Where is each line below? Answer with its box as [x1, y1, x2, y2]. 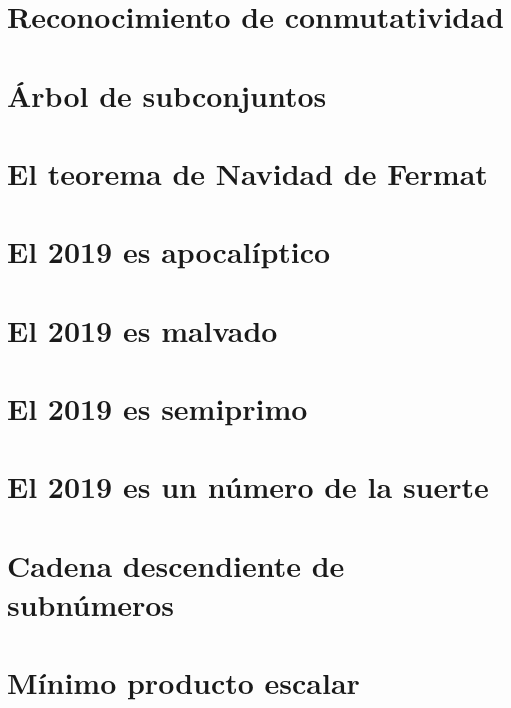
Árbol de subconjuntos [7, 74, 327, 115]
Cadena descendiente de [7, 544, 345, 585]
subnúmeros [7, 584, 175, 624]
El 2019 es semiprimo [7, 388, 308, 429]
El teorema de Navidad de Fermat [7, 152, 488, 193]
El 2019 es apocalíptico [7, 231, 331, 272]
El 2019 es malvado [7, 309, 278, 350]
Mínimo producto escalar [7, 662, 360, 703]
